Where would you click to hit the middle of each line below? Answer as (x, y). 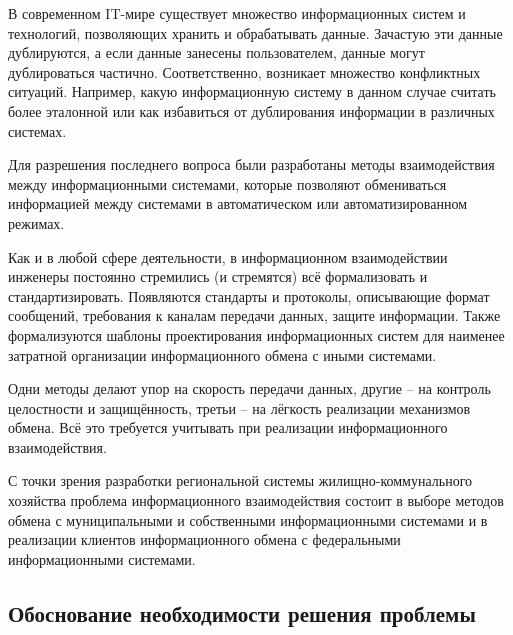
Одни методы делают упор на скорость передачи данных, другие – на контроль (249, 388)
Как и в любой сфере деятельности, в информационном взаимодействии (228, 256)
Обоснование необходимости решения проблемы (242, 612)
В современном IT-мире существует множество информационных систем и (237, 13)
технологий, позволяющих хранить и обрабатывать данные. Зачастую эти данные (255, 32)
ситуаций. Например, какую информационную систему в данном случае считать (252, 91)
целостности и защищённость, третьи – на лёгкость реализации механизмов (239, 407)
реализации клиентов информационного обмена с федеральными (204, 539)
